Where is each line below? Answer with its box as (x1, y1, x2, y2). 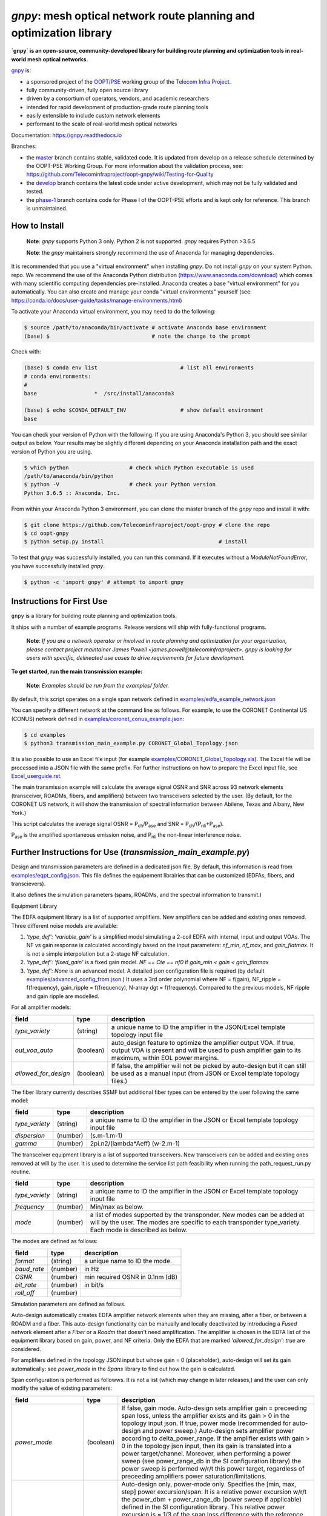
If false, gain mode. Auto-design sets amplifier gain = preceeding (121, 1404, 307, 1412)
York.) (11, 809, 27, 816)
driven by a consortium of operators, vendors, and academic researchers (26, 95, 210, 102)
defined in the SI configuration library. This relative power (121, 1503, 285, 1511)
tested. (26, 188, 44, 195)
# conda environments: (24, 373, 91, 380)
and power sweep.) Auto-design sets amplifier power (142, 1426, 294, 1435)
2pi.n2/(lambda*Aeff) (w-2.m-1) (90, 1139, 180, 1148)
